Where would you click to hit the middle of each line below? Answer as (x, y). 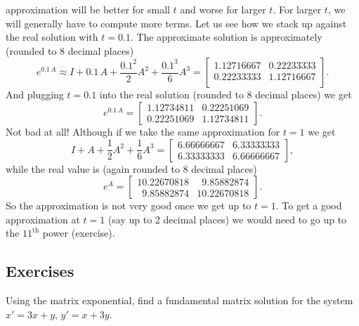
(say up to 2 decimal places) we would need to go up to (227, 219)
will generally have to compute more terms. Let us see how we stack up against (176, 23)
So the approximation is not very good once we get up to (129, 206)
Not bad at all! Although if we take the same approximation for (143, 131)
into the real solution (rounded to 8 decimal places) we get (226, 94)
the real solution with (52, 37)
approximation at (43, 219)
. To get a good (309, 206)
